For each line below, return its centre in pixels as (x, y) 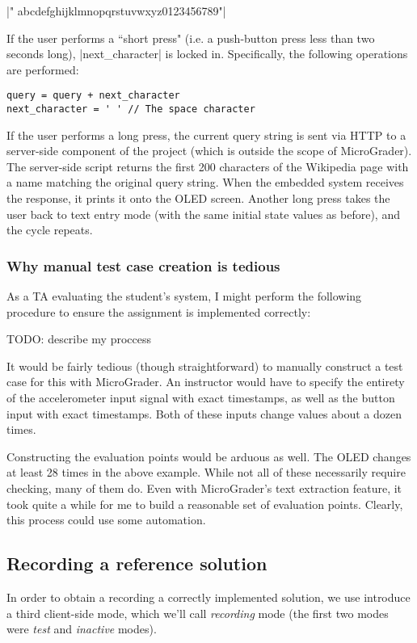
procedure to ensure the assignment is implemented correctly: (159, 311)
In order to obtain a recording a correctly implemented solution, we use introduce (208, 597)
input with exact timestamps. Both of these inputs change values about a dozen (204, 413)
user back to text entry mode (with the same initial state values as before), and (203, 214)
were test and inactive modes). (82, 629)
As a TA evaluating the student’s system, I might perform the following (184, 296)
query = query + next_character (93, 96)
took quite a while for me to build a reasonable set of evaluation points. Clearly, (205, 504)
